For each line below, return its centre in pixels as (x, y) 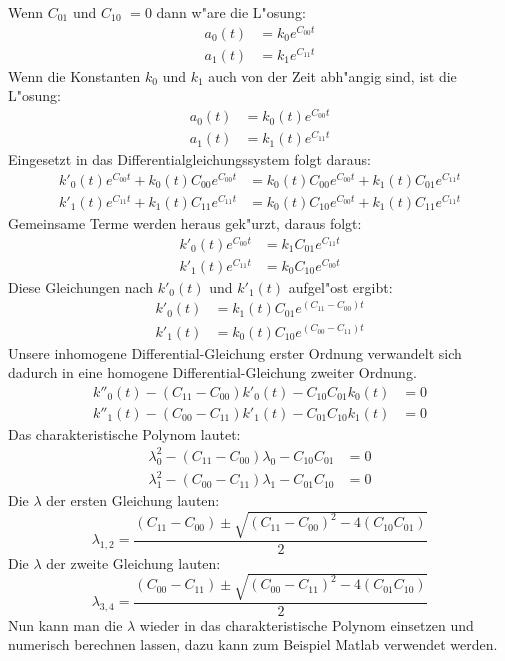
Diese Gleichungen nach (81, 286)
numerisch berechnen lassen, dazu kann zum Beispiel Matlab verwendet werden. (253, 644)
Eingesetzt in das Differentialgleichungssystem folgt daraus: (189, 159)
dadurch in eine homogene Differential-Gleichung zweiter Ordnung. (212, 372)
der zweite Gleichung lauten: (133, 562)
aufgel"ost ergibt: (340, 286)
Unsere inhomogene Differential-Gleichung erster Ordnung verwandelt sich (235, 352)
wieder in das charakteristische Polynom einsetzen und (306, 624)
